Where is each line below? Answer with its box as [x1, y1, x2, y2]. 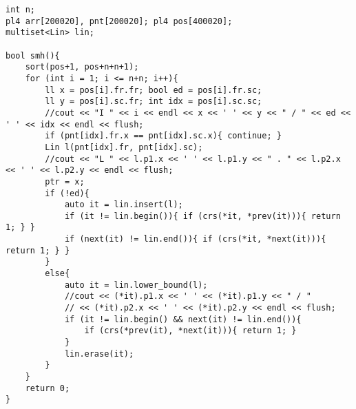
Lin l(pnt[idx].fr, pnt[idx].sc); [45, 142, 203, 152]
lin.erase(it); [64, 348, 134, 359]
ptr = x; [45, 176, 85, 187]
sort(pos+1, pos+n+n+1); [25, 62, 139, 72]
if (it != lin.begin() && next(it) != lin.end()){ [64, 314, 302, 324]
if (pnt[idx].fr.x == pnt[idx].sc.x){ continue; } [45, 131, 282, 141]
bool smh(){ [6, 50, 60, 61]
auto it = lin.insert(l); [64, 200, 183, 210]
